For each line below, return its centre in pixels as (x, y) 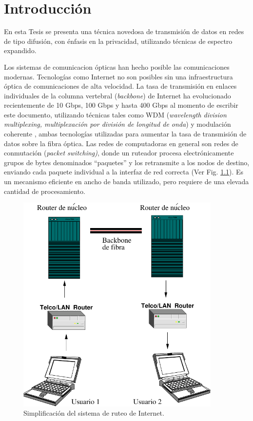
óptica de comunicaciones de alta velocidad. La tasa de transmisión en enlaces (120, 86)
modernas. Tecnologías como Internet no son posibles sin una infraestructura (118, 76)
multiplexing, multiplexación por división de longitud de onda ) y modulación (117, 124)
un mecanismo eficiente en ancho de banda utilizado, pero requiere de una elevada (126, 182)
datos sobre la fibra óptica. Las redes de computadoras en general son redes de (121, 143)
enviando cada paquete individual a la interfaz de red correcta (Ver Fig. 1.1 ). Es (124, 172)
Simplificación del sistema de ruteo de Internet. (94, 413)
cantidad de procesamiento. (45, 191)
